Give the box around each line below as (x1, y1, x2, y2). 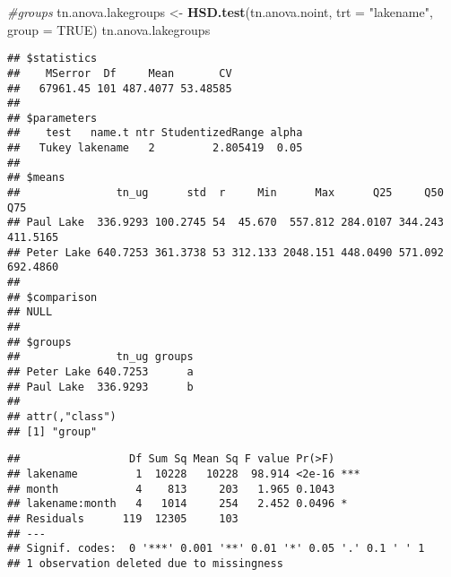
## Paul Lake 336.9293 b (7, 380, 194, 393)
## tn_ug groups (7, 350, 194, 364)
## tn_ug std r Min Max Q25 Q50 (7, 186, 444, 200)
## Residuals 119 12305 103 (7, 512, 239, 525)
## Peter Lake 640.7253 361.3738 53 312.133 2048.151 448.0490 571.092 (7, 245, 444, 259)
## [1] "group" (7, 425, 98, 438)
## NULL (7, 306, 53, 319)
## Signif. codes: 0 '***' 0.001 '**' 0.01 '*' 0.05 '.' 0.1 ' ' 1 (7, 542, 425, 555)
